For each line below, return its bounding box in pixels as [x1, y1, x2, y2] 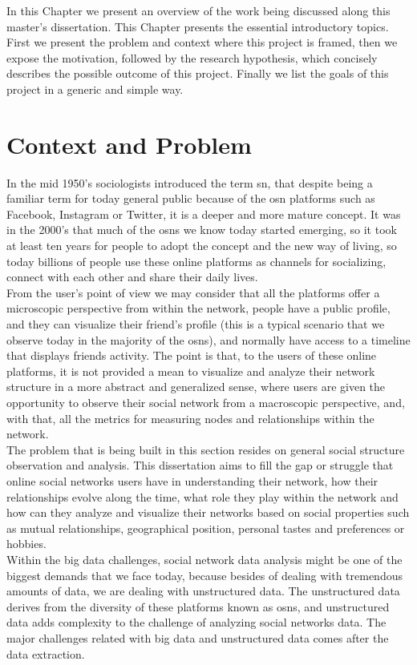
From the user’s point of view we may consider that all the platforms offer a [6, 284, 380, 300]
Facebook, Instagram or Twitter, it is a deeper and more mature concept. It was [6, 205, 401, 222]
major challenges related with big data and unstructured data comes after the [6, 629, 389, 646]
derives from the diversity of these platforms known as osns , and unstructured [6, 598, 390, 615]
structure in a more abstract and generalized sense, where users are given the [6, 378, 386, 395]
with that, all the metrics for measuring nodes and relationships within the [6, 409, 374, 426]
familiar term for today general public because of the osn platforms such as [6, 190, 375, 207]
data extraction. [6, 645, 85, 662]
